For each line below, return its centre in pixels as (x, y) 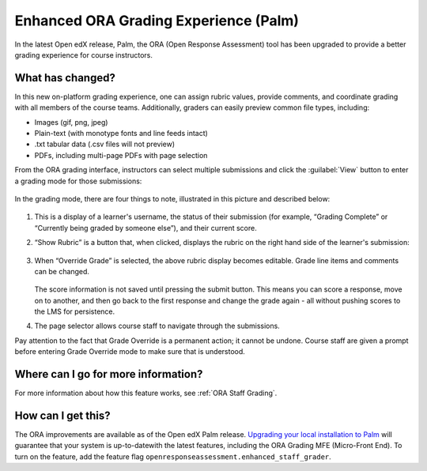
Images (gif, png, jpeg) (71, 122)
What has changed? (65, 78)
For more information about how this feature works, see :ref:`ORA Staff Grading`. (146, 393)
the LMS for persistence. (75, 311)
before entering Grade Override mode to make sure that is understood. (130, 352)
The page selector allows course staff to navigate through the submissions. (157, 326)
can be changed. (62, 271)
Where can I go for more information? (109, 374)
